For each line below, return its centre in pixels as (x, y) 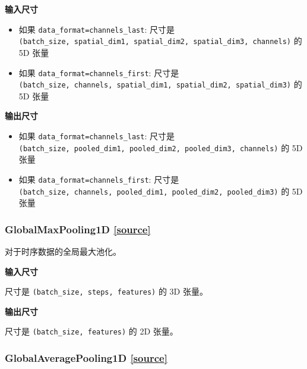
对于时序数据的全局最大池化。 (63, 251)
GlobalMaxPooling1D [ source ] (78, 229)
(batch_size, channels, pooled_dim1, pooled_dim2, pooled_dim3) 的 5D (161, 191)
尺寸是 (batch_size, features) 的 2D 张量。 (91, 331)
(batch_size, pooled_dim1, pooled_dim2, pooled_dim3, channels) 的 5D (161, 147)
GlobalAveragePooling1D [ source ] (86, 358)
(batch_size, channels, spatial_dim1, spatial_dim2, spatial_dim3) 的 (160, 84)
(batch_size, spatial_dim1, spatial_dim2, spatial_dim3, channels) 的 (160, 41)
